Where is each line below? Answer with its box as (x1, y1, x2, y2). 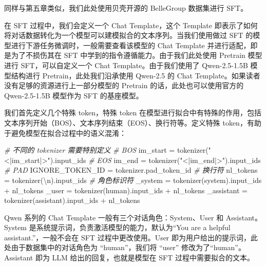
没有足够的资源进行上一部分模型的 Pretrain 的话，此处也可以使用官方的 (4, 80, 244, 91)
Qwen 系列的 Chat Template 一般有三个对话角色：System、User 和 (4, 212, 224, 222)
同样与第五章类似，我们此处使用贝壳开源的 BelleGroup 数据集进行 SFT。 (4, 3, 248, 13)
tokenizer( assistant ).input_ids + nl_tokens (4, 195, 140, 206)
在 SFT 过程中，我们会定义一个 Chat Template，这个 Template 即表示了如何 (4, 19, 258, 30)
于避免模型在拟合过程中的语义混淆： (4, 127, 126, 138)
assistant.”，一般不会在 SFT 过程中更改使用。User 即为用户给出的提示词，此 (4, 232, 258, 242)
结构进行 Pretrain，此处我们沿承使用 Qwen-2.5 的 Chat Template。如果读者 (11, 70, 260, 80)
